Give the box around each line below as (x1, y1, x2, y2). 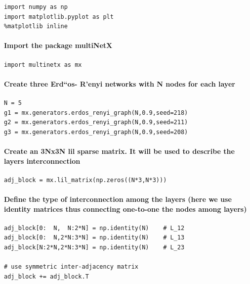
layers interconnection (4, 155, 81, 166)
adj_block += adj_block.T (4, 273, 89, 280)
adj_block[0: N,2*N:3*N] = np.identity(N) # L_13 (4, 234, 185, 241)
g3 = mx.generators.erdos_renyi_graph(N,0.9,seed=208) (4, 128, 188, 136)
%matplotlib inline (4, 23, 68, 30)
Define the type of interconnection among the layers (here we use (4, 193, 232, 204)
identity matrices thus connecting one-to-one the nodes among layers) (4, 203, 247, 214)
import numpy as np (4, 3, 68, 10)
